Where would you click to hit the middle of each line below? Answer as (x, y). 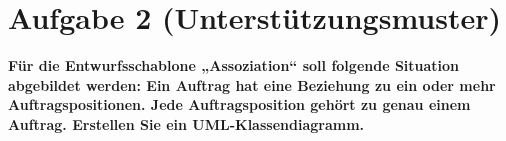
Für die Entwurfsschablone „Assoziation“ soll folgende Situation (234, 65)
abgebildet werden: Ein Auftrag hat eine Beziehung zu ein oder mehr (252, 84)
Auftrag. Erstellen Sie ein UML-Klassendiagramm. (186, 123)
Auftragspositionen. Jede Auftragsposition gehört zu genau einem (239, 104)
